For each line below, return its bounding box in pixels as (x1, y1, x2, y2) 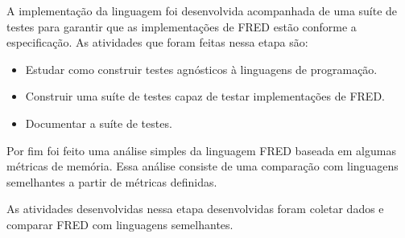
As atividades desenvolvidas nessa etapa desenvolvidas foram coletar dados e (6, 200, 384, 217)
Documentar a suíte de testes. (25, 114, 172, 131)
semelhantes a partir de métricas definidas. (6, 173, 217, 190)
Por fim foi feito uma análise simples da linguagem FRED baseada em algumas (6, 142, 396, 158)
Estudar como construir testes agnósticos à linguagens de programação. (25, 60, 378, 77)
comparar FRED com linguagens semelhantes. (6, 215, 233, 232)
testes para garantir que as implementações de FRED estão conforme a (6, 18, 357, 35)
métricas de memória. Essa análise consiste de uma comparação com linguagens (6, 158, 399, 174)
